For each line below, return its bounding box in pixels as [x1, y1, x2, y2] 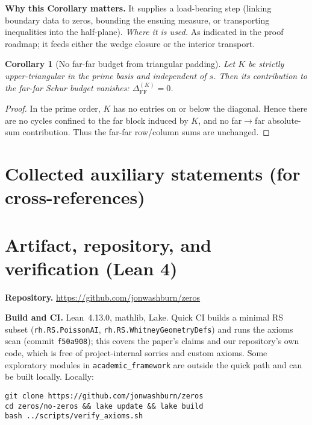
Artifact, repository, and [5, 232, 211, 257]
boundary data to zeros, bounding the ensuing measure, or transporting [5, 13, 270, 26]
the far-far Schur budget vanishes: [5, 81, 129, 94]
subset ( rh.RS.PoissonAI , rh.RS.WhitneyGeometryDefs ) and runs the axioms [5, 322, 293, 335]
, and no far [198, 113, 242, 126]
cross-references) [5, 185, 145, 209]
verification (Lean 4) [5, 255, 178, 280]
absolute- [267, 113, 301, 126]
